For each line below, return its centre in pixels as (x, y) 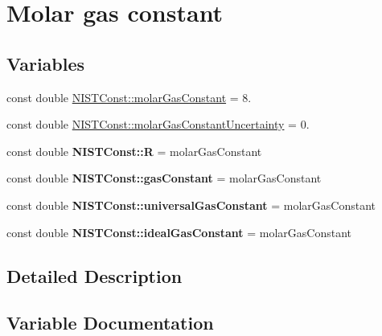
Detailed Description (94, 275)
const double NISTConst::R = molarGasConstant (134, 151)
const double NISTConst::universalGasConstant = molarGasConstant (191, 205)
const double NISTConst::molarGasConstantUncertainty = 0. (158, 124)
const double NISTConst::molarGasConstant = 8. (129, 97)
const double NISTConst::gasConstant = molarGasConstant (164, 178)
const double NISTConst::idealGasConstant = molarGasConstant (179, 232)
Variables (46, 63)
